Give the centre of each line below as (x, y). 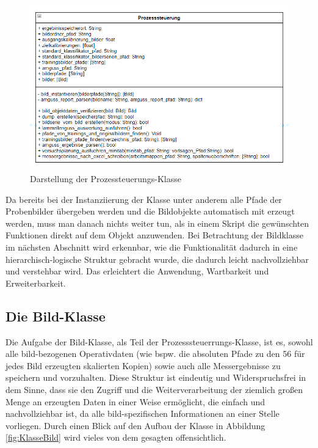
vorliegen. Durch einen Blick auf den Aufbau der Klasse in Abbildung (136, 425)
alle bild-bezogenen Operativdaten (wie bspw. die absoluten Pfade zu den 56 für (155, 354)
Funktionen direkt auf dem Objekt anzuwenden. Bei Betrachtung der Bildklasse (154, 235)
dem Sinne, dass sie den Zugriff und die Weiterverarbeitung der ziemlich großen (154, 389)
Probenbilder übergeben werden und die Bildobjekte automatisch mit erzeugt (150, 211)
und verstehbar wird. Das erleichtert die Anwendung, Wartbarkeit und (137, 271)
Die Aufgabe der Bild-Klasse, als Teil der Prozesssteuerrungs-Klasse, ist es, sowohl (159, 341)
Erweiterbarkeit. (36, 283)
